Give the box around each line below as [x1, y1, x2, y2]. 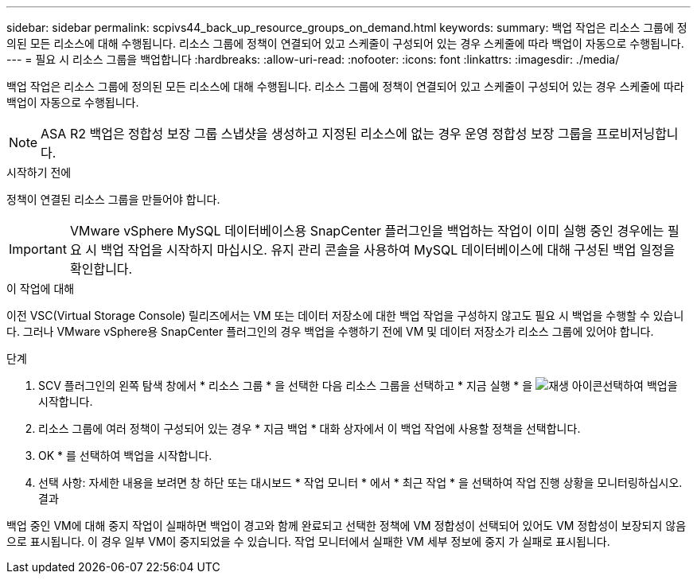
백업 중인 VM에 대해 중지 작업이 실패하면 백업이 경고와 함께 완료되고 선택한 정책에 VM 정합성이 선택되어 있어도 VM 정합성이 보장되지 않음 [6, 519, 687, 532]
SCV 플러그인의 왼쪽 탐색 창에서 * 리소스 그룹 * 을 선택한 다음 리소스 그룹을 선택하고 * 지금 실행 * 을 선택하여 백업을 [38, 379, 678, 392]
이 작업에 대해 [6, 282, 75, 295]
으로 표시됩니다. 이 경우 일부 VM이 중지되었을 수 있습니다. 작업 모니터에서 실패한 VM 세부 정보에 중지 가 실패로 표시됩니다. [6, 535, 610, 548]
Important [9, 241, 67, 257]
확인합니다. [69, 261, 133, 277]
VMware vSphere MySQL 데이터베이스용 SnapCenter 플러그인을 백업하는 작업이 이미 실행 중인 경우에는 [69, 223, 664, 239]
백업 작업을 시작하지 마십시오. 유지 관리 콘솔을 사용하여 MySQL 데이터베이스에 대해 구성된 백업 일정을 [100, 242, 676, 258]
